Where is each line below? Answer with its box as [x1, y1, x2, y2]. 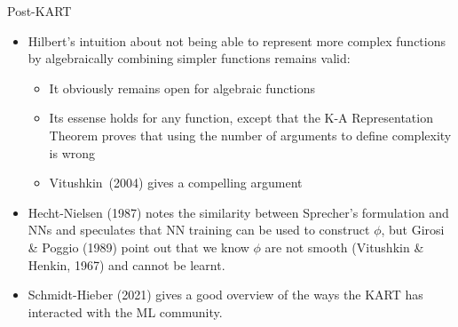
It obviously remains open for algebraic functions [49, 78, 316, 97]
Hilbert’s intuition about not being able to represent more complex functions [28, 31, 446, 50]
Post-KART [7, 2, 72, 20]
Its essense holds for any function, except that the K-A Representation [49, 108, 433, 127]
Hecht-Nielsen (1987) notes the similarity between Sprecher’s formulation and [28, 203, 449, 221]
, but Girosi [381, 220, 445, 239]
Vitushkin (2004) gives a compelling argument [49, 173, 303, 192]
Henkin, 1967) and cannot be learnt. [28, 255, 225, 274]
